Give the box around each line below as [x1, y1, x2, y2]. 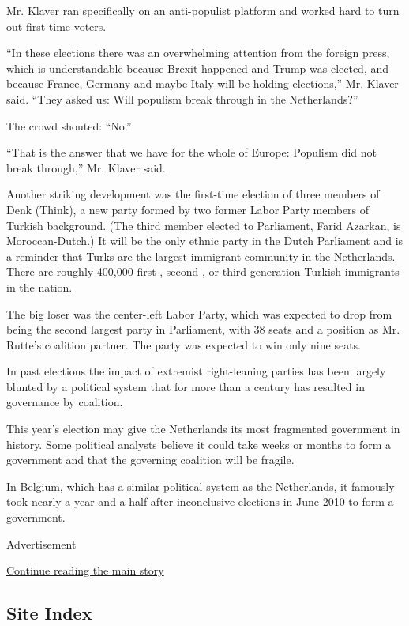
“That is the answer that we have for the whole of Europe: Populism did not [6, 144, 377, 160]
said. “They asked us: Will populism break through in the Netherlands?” [6, 90, 358, 107]
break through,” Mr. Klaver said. [6, 159, 166, 175]
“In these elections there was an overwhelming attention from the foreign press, [6, 44, 390, 61]
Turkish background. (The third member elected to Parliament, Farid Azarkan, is [6, 217, 401, 233]
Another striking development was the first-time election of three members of [6, 186, 380, 202]
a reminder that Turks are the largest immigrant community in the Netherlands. [6, 247, 396, 264]
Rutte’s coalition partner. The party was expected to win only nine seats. [6, 336, 361, 353]
